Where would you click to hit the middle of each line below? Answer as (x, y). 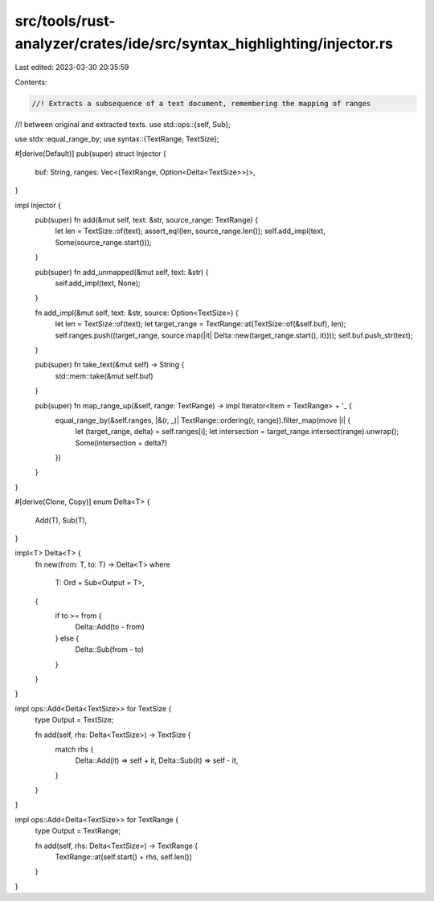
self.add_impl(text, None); (98, 283)
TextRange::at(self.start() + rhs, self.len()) (124, 857)
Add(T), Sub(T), (61, 520)
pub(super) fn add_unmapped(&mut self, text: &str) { (122, 272)
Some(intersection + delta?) (121, 443)
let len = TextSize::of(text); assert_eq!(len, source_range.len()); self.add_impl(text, (190, 231)
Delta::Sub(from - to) (110, 649)
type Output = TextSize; (74, 720)
